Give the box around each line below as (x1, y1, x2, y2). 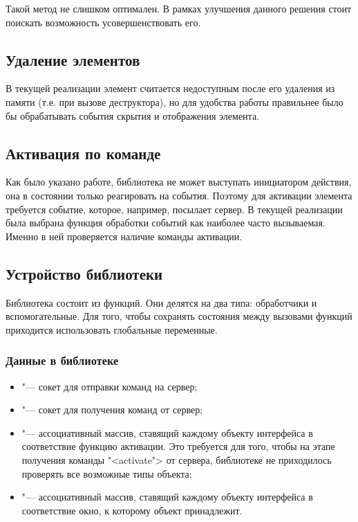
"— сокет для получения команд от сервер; (21, 402, 203, 417)
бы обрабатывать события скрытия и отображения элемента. (6, 108, 260, 123)
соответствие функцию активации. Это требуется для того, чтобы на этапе (21, 439, 335, 453)
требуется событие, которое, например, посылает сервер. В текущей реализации (6, 201, 343, 216)
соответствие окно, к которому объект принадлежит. (21, 503, 243, 517)
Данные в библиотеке (6, 352, 119, 369)
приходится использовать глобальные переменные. (6, 322, 218, 336)
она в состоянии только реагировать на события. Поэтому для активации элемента (6, 188, 352, 202)
